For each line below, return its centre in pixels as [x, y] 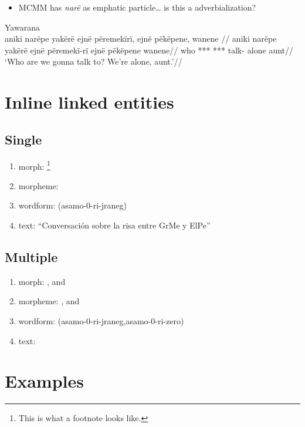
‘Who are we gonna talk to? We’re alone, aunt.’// [94, 61]
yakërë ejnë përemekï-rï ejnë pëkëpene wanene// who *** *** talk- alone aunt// [149, 50]
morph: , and [42, 281]
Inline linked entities [89, 102]
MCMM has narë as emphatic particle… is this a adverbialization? [137, 7]
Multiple [31, 256]
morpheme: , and [49, 301]
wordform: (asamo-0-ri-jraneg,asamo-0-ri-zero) [101, 320]
